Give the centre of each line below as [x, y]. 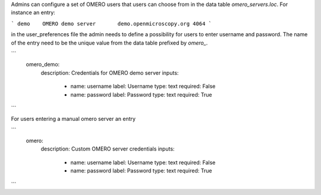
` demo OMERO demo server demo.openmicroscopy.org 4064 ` [111, 23]
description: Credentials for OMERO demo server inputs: [110, 73]
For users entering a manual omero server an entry [73, 119]
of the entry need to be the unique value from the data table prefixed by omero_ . [109, 43]
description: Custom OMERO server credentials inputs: [108, 149]
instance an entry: [33, 12]
